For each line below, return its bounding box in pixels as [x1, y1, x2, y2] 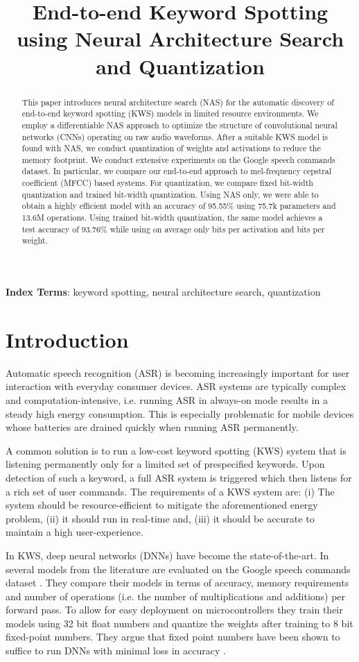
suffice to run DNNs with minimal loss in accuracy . [6, 643, 226, 658]
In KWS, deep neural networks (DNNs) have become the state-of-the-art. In [6, 548, 329, 562]
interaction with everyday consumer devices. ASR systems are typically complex [6, 379, 347, 393]
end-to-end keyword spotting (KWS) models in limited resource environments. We [21, 108, 319, 119]
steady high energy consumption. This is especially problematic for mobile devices [6, 406, 354, 421]
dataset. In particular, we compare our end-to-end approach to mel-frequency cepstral [21, 165, 332, 177]
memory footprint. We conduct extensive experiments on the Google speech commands [21, 153, 335, 165]
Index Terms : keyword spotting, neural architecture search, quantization [6, 285, 321, 299]
